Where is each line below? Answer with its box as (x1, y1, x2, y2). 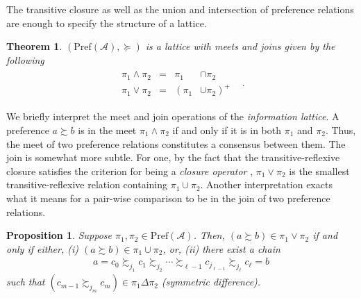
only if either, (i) (6, 241, 78, 256)
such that (6, 274, 45, 289)
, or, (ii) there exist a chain (162, 241, 280, 256)
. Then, (193, 228, 225, 242)
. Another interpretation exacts (200, 177, 333, 192)
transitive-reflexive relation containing (6, 177, 167, 192)
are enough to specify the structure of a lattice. (6, 15, 207, 30)
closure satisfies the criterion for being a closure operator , (6, 163, 253, 178)
